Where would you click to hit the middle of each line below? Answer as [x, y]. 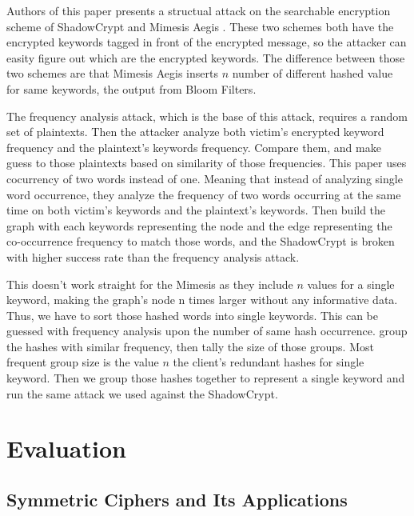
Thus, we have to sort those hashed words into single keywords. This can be [193, 315]
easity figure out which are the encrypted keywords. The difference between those [206, 57]
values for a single [351, 284]
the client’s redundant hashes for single [269, 362]
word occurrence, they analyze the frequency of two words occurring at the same [204, 194]
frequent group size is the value [83, 362]
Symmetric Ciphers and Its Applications [177, 500]
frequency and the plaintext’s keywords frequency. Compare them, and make [194, 147]
